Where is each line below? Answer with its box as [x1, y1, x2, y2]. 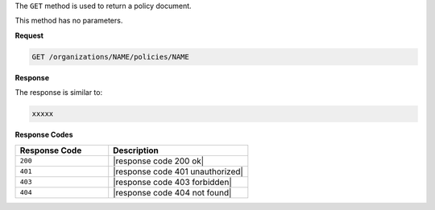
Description [113, 145, 159, 156]
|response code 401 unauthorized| [113, 166, 243, 177]
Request [14, 31, 44, 40]
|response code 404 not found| [113, 187, 232, 198]
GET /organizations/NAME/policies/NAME [31, 52, 189, 61]
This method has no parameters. [14, 16, 123, 26]
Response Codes [14, 130, 73, 140]
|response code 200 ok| [113, 155, 205, 167]
